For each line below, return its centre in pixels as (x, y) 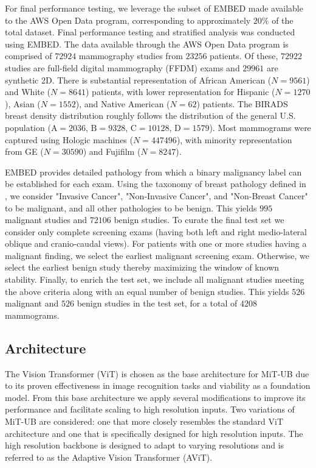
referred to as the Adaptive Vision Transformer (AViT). (109, 457)
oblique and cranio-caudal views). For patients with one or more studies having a (156, 243)
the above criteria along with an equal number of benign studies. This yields (147, 291)
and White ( (28, 92)
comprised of (29, 56)
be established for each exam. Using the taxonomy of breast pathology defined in (156, 184)
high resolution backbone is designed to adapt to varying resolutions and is (145, 445)
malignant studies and (46, 220)
